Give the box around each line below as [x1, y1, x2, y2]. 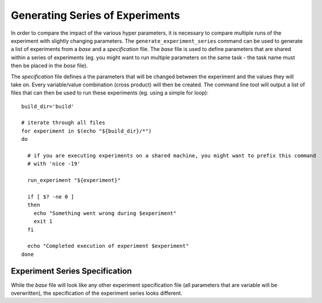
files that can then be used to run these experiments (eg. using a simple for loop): [11, 89, 209, 96]
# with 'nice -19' [27, 160, 81, 167]
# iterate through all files [21, 119, 105, 126]
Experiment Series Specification [11, 266, 132, 276]
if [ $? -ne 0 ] [27, 193, 75, 200]
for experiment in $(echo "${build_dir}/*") [21, 127, 152, 134]
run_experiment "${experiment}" [27, 177, 121, 184]
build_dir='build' [21, 103, 75, 110]
